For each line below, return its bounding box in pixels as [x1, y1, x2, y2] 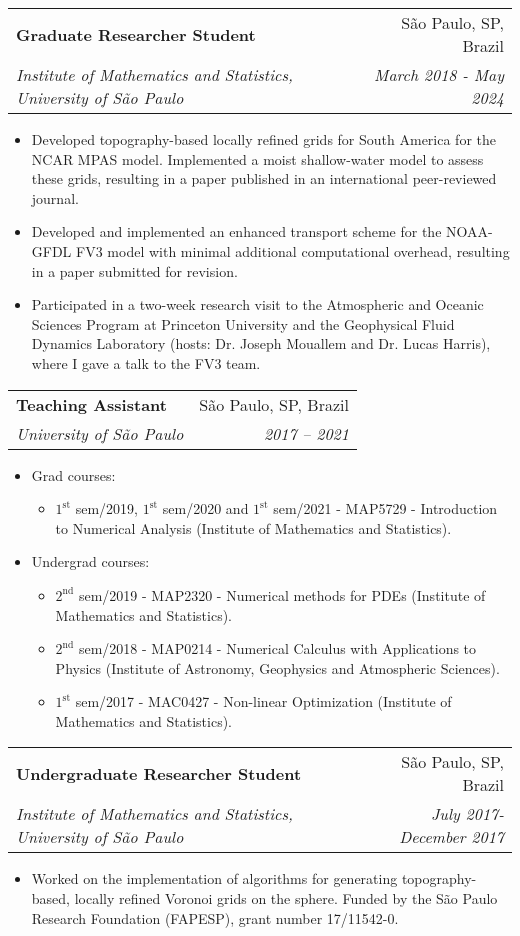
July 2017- [430, 802, 504, 826]
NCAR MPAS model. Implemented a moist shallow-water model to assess [31, 148, 484, 169]
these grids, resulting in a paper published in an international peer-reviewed [31, 168, 497, 189]
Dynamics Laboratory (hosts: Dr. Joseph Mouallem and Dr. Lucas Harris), [31, 333, 491, 354]
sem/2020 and [162, 498, 249, 519]
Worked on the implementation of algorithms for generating [31, 868, 398, 889]
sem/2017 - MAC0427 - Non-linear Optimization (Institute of [75, 691, 452, 712]
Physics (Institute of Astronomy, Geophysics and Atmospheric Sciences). [55, 657, 500, 678]
